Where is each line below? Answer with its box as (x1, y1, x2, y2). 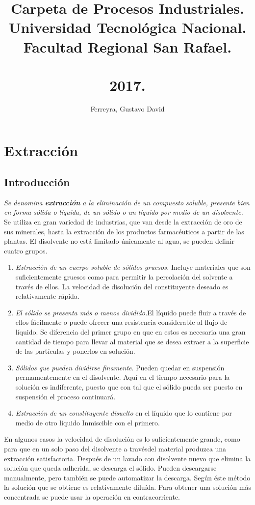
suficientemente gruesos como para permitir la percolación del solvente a (15, 272, 233, 282)
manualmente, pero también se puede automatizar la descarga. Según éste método (4, 472, 251, 482)
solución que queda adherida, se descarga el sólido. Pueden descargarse (4, 463, 217, 473)
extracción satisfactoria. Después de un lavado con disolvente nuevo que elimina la (4, 453, 251, 463)
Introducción (4, 174, 70, 190)
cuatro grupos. (4, 245, 48, 255)
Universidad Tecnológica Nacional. (8, 17, 247, 37)
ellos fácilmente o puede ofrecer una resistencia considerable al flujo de (15, 317, 228, 327)
